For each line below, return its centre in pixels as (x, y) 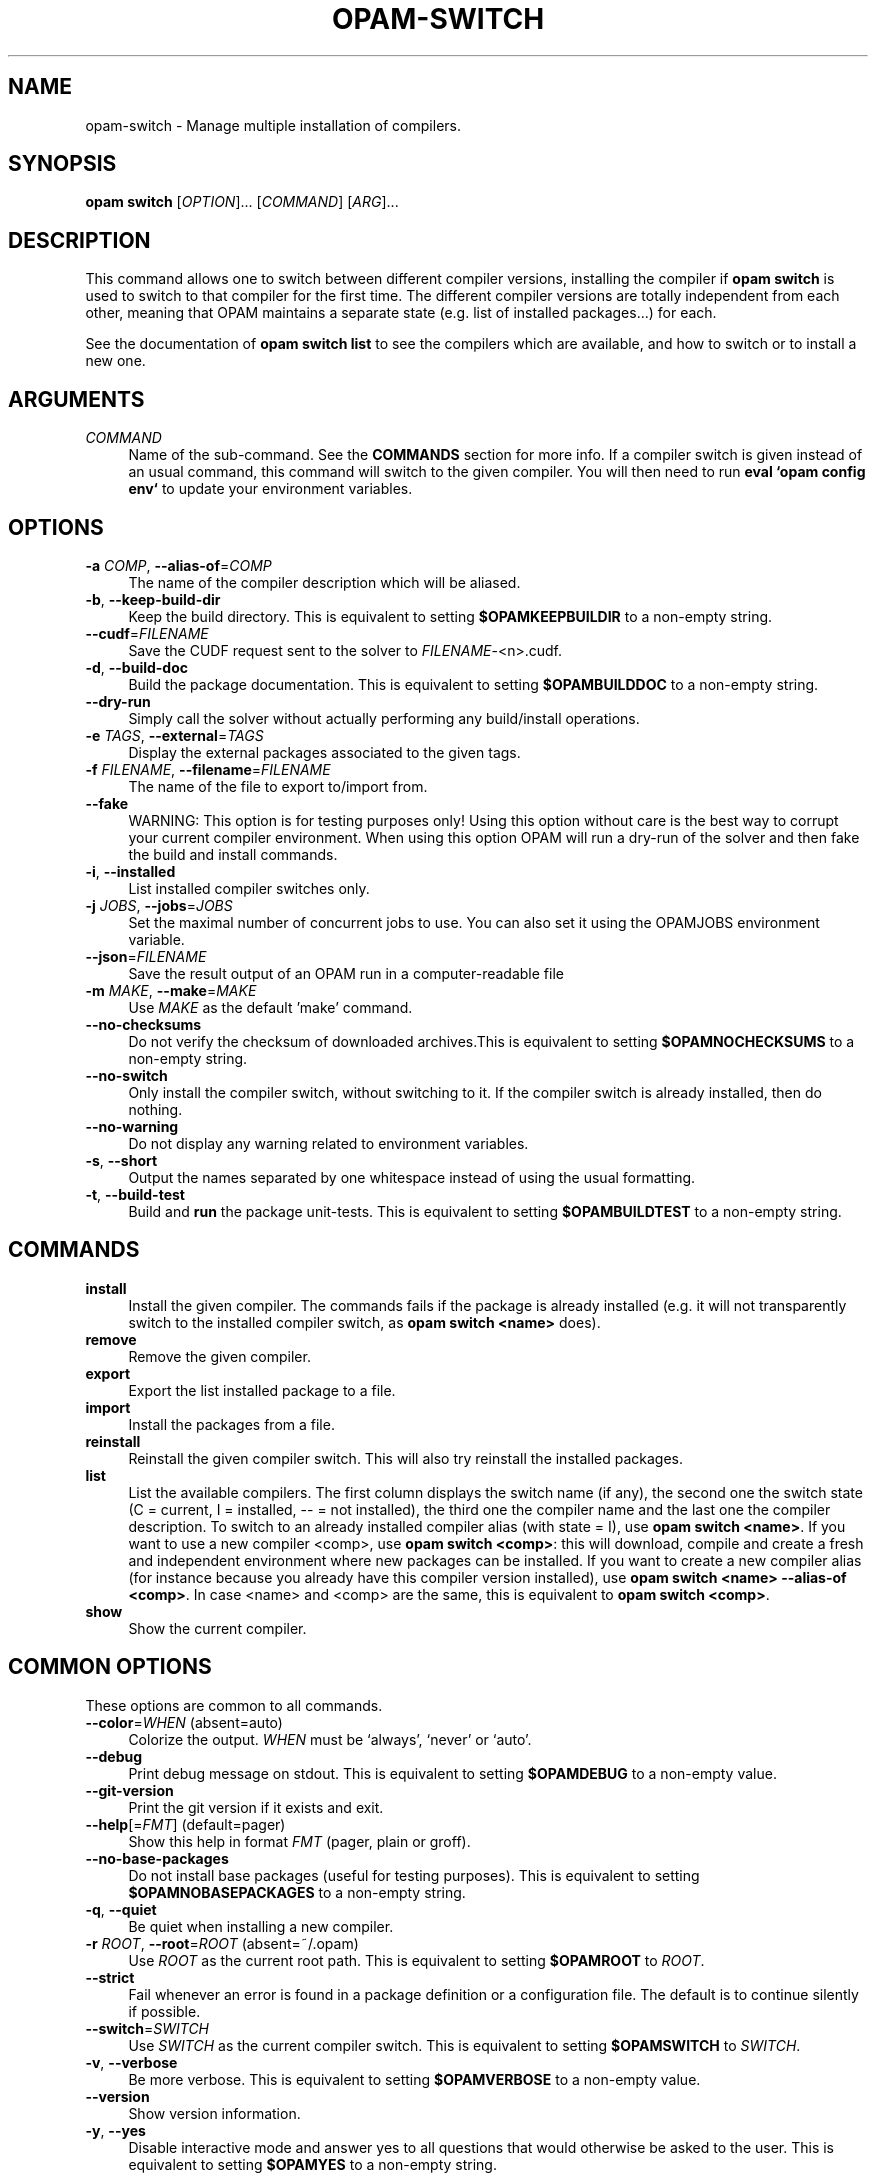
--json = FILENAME (146, 956)
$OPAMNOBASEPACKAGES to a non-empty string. (297, 1892)
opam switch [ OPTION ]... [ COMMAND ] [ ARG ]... (242, 202)
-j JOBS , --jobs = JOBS (159, 905)
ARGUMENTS (76, 399)
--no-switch (126, 1075)
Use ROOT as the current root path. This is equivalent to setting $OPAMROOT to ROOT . (416, 1960)
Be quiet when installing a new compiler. (261, 1926)
